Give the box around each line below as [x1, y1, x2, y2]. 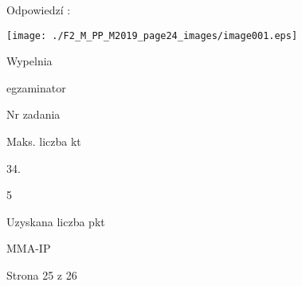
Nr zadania [6, 106, 61, 123]
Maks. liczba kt [6, 133, 81, 150]
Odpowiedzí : [6, 2, 71, 18]
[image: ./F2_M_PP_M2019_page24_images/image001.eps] [6, 29, 298, 41]
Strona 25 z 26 [6, 267, 77, 283]
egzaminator [6, 79, 66, 96]
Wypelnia [6, 53, 53, 69]
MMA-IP [6, 240, 51, 257]
